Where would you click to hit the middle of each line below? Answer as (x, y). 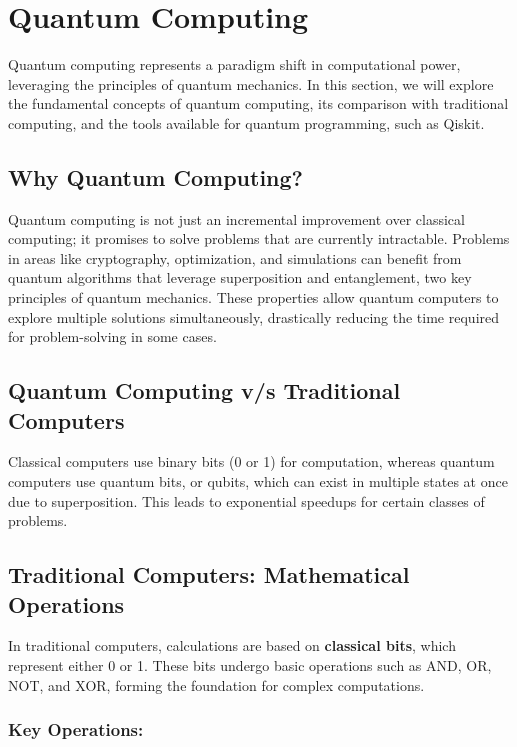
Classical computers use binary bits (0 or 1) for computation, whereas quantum (251, 461)
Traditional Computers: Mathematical (209, 574)
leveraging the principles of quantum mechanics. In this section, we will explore (251, 83)
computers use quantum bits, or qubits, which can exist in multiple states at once (258, 481)
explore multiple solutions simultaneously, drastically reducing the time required (254, 316)
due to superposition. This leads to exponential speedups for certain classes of (246, 500)
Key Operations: (76, 729)
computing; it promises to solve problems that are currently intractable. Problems (259, 238)
